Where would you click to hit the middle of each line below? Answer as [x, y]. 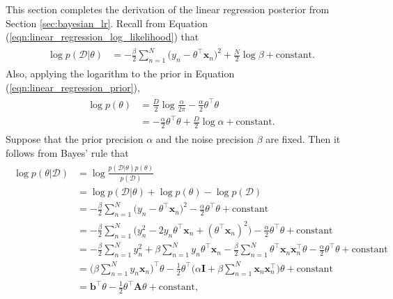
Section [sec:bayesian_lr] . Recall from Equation [107, 23]
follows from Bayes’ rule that [67, 152]
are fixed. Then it [303, 139]
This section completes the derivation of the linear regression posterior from [168, 9]
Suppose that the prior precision [75, 139]
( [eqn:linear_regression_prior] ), [73, 87]
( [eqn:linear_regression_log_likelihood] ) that [102, 37]
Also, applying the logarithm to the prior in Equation [120, 74]
